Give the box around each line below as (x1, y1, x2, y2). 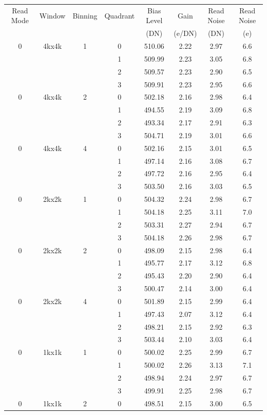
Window (39, 10, 66, 21)
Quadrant (104, 10, 135, 21)
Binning (72, 10, 98, 21)
